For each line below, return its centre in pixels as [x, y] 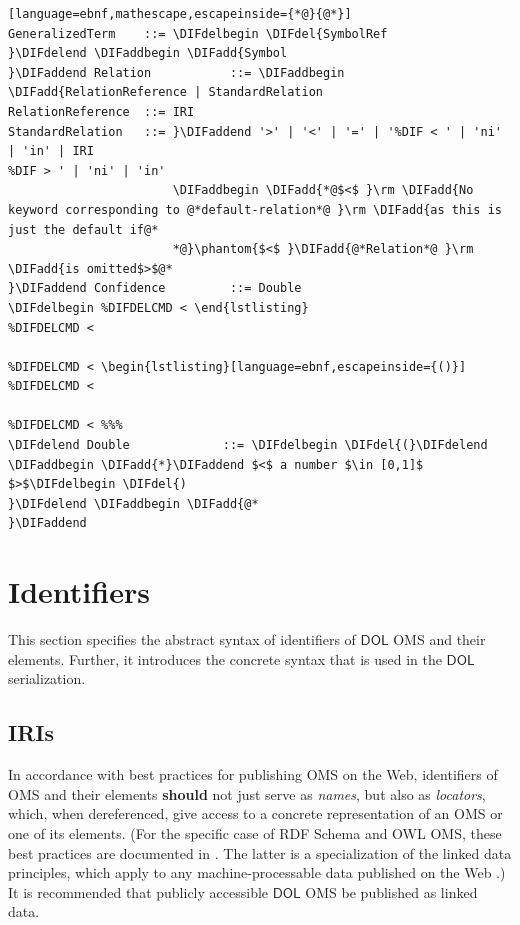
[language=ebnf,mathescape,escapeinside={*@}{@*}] [180, 14]
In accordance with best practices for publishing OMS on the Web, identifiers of [253, 774]
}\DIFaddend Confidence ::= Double [155, 288]
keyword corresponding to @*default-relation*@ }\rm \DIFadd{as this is [255, 209]
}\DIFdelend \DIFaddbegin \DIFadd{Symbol [148, 53]
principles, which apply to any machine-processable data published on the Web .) [257, 872]
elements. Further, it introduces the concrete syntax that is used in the [225, 658]
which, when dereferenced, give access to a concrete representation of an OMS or [255, 813]
